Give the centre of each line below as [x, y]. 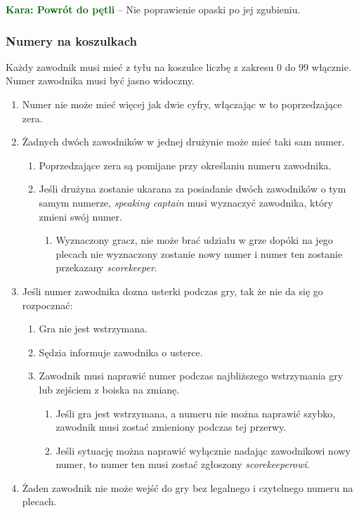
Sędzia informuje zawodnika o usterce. [121, 352]
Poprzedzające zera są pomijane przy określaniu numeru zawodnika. [185, 165]
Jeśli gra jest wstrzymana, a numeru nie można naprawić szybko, [196, 413]
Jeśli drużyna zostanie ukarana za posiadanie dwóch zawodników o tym [192, 189]
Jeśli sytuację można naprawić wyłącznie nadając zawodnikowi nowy [203, 450]
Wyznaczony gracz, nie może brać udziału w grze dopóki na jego [194, 240]
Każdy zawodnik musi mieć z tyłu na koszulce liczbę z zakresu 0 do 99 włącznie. [178, 66]
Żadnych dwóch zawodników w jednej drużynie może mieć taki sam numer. [183, 142]
